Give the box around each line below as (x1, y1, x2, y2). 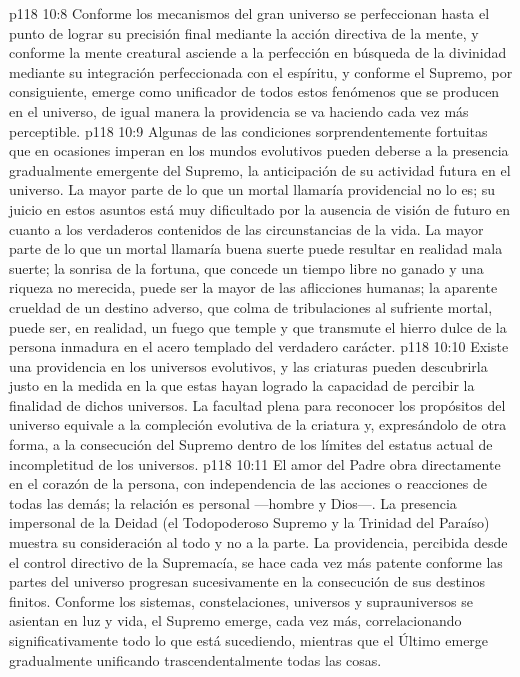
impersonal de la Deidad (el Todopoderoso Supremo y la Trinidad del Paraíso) (9, 512, 490, 533)
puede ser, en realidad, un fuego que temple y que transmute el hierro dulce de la (9, 316, 507, 337)
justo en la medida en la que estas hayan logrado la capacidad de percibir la (9, 375, 475, 396)
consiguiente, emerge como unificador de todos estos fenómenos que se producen (9, 81, 500, 102)
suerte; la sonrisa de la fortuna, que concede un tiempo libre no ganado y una (9, 257, 484, 278)
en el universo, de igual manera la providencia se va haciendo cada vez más (9, 100, 469, 121)
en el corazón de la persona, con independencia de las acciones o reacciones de (9, 473, 487, 494)
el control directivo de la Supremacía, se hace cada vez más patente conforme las (9, 551, 503, 572)
